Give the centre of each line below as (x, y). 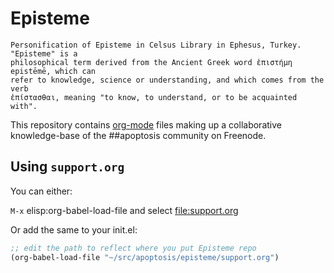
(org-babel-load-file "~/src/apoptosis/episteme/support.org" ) (145, 257)
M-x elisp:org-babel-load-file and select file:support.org (124, 210)
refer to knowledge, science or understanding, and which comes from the (167, 80)
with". (24, 106)
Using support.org (67, 167)
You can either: (41, 191)
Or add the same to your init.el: (74, 229)
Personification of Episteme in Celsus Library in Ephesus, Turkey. (156, 45)
